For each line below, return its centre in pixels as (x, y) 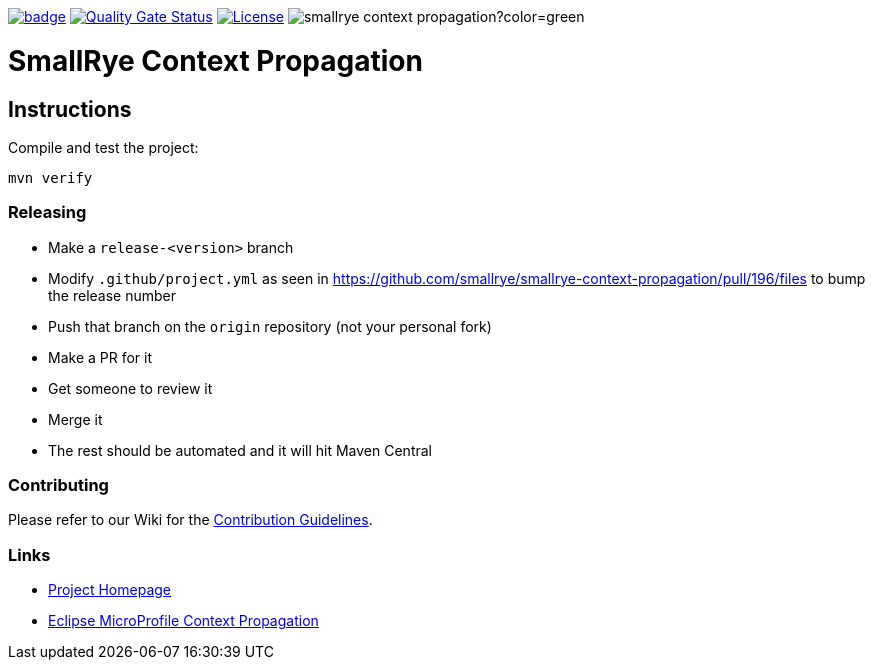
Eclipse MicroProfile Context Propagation (183, 621)
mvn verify (50, 177)
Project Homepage (109, 590)
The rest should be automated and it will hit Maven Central (240, 450)
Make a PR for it (100, 357)
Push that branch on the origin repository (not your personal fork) (270, 326)
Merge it (75, 419)
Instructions (70, 109)
